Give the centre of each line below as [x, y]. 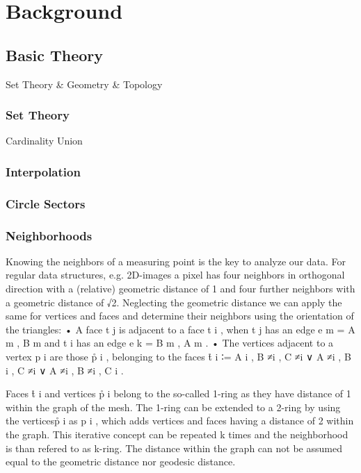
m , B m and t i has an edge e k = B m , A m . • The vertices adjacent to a [170, 343]
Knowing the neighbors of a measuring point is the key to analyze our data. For [176, 261]
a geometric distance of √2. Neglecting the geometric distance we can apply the [174, 302]
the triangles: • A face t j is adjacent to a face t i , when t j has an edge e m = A [180, 329]
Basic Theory [54, 55]
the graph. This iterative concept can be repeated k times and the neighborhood [177, 434]
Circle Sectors [46, 203]
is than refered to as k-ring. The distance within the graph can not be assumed [174, 448]
